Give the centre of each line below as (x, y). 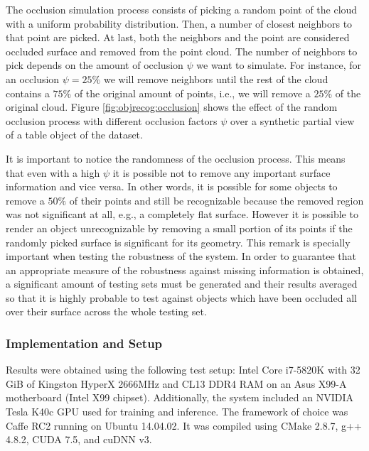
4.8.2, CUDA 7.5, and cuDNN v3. (79, 439)
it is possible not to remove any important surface (221, 172)
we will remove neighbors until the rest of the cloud (216, 78)
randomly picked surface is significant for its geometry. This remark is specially (178, 242)
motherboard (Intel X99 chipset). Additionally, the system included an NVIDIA (180, 397)
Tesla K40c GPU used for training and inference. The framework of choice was (177, 412)
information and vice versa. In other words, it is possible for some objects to (172, 186)
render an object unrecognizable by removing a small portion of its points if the (179, 228)
